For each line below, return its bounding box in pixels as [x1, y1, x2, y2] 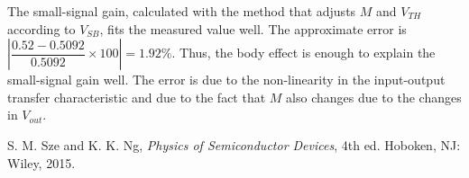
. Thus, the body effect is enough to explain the [171, 43, 436, 62]
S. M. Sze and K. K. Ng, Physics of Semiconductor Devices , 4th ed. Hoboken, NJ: [7, 135, 461, 154]
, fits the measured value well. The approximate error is [99, 19, 407, 38]
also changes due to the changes [286, 87, 462, 106]
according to [7, 19, 76, 38]
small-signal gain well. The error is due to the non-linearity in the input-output [7, 70, 446, 89]
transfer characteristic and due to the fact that [7, 87, 266, 106]
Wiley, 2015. [7, 153, 76, 172]
